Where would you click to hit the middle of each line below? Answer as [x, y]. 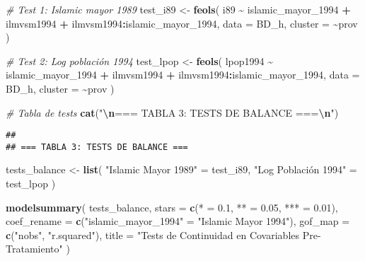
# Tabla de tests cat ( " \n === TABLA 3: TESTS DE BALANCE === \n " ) [172, 112]
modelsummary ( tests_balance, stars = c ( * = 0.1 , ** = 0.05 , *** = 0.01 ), [172, 207]
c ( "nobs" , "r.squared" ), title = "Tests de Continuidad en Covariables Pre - [163, 234]
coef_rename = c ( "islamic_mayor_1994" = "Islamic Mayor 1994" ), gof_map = [178, 221]
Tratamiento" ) [38, 249]
